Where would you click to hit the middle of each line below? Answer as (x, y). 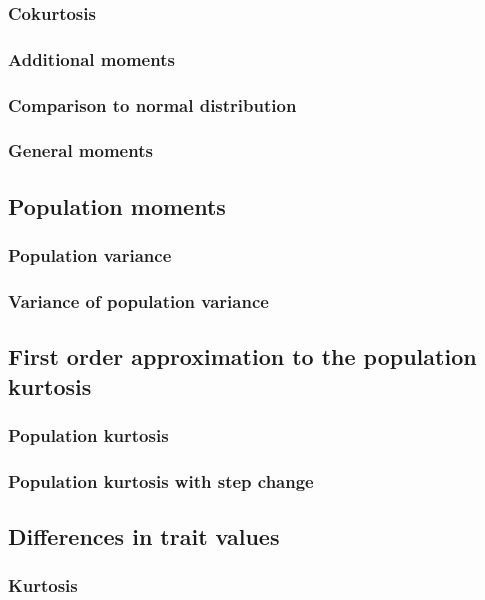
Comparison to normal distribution (152, 104)
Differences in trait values (144, 536)
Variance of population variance (138, 300)
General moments (80, 150)
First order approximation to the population (242, 356)
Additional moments (91, 58)
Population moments (117, 205)
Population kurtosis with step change (161, 480)
